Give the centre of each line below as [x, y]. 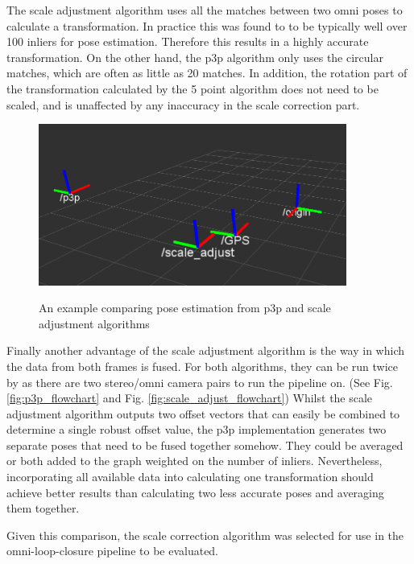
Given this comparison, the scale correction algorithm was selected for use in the [205, 535]
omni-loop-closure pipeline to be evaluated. [113, 551]
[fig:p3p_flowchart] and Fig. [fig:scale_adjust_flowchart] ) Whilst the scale [190, 398]
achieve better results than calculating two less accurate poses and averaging [195, 492]
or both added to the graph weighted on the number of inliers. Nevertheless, [195, 461]
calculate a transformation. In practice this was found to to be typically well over [207, 25]
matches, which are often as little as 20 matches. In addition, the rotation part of [207, 73]
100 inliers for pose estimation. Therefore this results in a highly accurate [188, 41]
